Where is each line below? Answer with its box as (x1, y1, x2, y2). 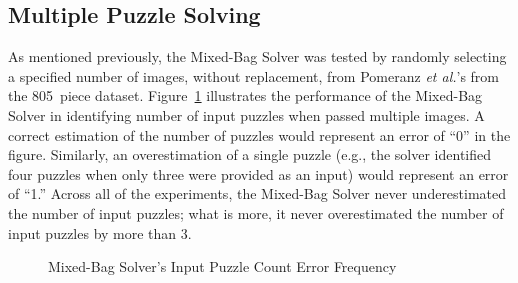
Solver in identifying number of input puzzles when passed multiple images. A (8, 104, 485, 125)
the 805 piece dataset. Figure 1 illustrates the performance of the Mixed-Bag (8, 85, 483, 106)
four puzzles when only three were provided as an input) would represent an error (8, 163, 509, 184)
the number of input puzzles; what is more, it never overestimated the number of (8, 202, 504, 223)
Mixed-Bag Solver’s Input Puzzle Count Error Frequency (48, 256, 397, 277)
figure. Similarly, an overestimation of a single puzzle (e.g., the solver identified (8, 144, 492, 165)
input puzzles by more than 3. (8, 222, 192, 243)
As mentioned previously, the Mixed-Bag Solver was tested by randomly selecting (8, 46, 507, 67)
